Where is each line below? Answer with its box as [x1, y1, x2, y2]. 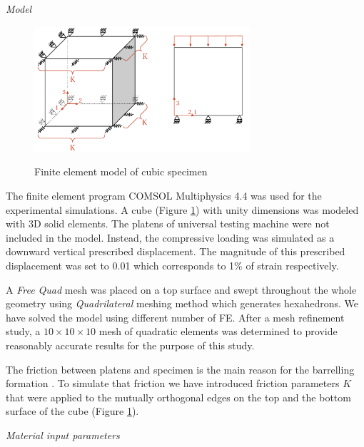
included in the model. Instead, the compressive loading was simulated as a [6, 230, 335, 245]
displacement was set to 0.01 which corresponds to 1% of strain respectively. [6, 258, 339, 273]
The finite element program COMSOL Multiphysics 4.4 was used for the [6, 188, 322, 203]
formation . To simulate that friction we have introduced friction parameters [6, 376, 340, 391]
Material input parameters [6, 427, 120, 442]
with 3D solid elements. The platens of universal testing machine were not [6, 216, 330, 231]
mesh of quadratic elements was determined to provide [98, 324, 338, 339]
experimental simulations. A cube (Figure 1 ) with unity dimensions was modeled [6, 202, 359, 217]
